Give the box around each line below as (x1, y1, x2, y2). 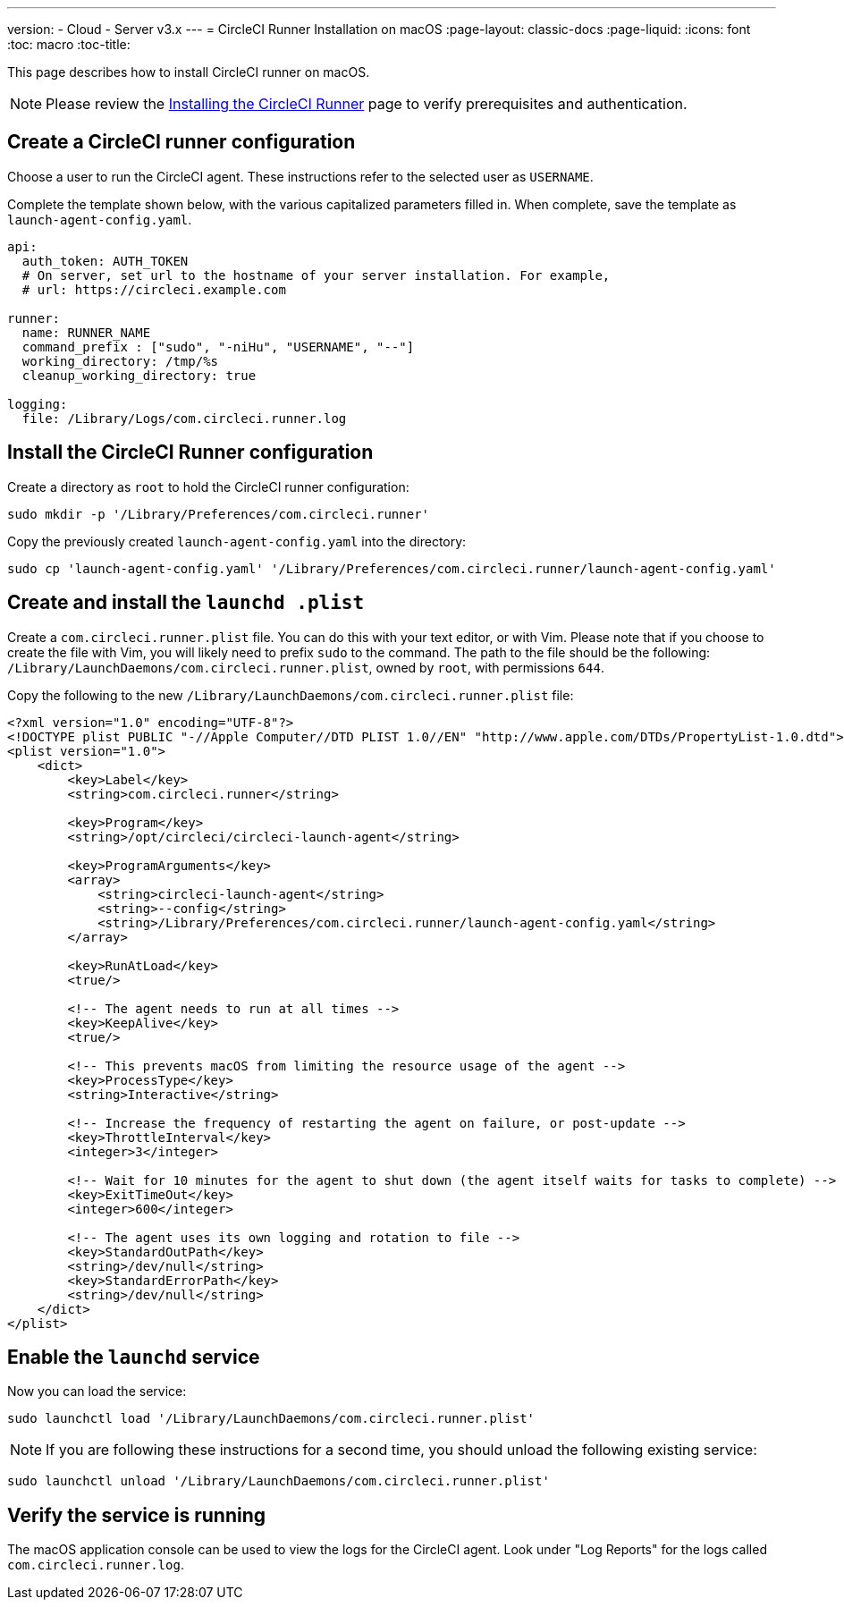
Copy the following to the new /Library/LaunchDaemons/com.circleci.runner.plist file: (7, 687, 574, 703)
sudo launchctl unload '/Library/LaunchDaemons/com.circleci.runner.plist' (7, 1474, 550, 1489)
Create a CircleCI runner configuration (7, 131, 356, 154)
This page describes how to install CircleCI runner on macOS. (7, 64, 370, 80)
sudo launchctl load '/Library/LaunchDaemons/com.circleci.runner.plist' (7, 1411, 536, 1426)
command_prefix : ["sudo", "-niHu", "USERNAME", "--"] (21, 339, 415, 354)
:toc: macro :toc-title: (7, 37, 131, 52)
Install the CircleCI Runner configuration (7, 441, 374, 464)
